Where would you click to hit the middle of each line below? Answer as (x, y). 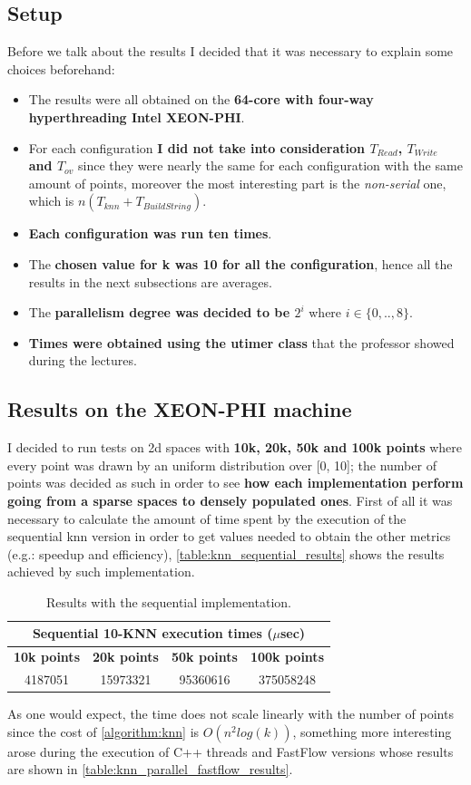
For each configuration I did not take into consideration (197, 147)
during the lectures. (83, 360)
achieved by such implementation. (101, 572)
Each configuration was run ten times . (150, 233)
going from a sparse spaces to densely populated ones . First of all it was (230, 500)
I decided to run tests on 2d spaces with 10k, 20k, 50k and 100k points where (235, 447)
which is (51, 201)
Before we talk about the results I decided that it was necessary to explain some (231, 51)
